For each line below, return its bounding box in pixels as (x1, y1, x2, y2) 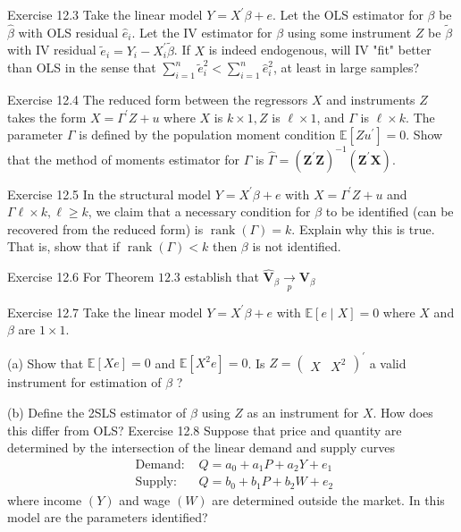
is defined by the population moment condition (79, 125, 336, 144)
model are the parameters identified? (7, 508, 208, 527)
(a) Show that (7, 353, 84, 372)
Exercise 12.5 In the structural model (7, 184, 211, 203)
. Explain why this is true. (291, 219, 435, 238)
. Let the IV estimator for (131, 22, 272, 41)
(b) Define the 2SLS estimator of (7, 402, 187, 421)
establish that (184, 267, 259, 286)
